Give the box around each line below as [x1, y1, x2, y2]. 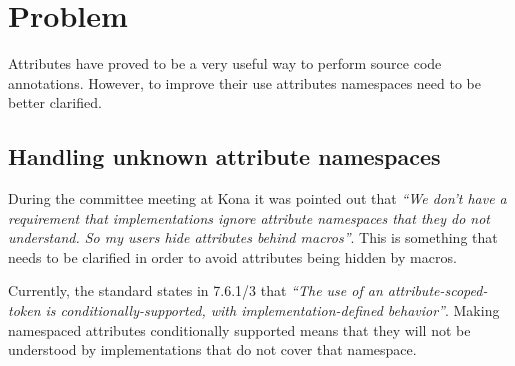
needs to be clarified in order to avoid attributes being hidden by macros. [8, 246, 457, 267]
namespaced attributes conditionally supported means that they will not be [8, 319, 471, 340]
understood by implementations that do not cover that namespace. [8, 339, 417, 360]
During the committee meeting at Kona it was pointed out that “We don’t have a [8, 188, 507, 209]
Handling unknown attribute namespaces [8, 141, 441, 172]
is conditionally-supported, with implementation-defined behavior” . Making [45, 300, 500, 321]
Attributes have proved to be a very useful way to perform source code [8, 53, 442, 74]
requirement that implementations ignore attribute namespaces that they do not [8, 207, 490, 228]
